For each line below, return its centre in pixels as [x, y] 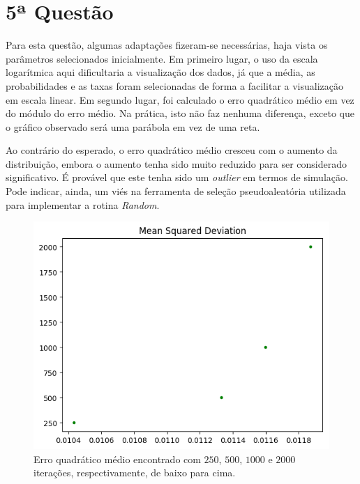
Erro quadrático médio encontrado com [117, 459]
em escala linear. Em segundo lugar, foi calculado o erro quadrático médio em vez [180, 99]
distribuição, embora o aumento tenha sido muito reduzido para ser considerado [177, 163]
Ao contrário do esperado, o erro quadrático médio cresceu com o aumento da [172, 150]
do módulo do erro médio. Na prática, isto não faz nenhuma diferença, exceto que [180, 113]
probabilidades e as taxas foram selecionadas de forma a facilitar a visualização [174, 85]
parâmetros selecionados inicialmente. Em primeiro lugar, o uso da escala [162, 58]
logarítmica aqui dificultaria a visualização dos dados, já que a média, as [160, 72]
